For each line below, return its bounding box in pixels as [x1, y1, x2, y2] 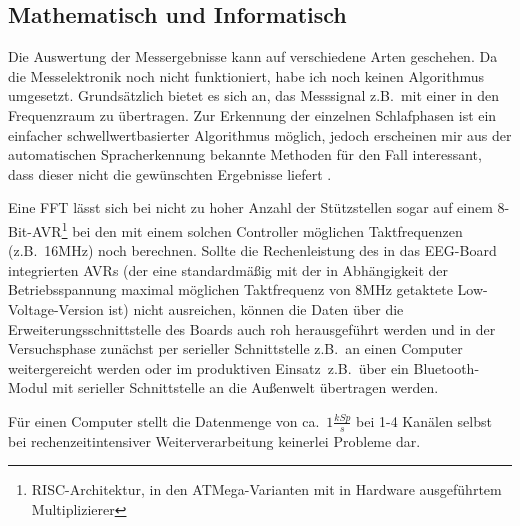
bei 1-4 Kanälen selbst [356, 410, 492, 431]
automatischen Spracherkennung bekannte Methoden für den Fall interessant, [8, 144, 482, 165]
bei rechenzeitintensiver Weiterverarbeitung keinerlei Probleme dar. [8, 430, 421, 451]
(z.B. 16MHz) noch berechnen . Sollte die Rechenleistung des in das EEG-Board [8, 240, 497, 261]
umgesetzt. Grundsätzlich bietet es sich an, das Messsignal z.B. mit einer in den [8, 85, 499, 106]
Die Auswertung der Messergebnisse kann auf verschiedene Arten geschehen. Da [8, 46, 498, 67]
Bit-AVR [8, 220, 62, 241]
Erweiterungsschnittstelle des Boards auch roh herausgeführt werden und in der [8, 318, 496, 339]
